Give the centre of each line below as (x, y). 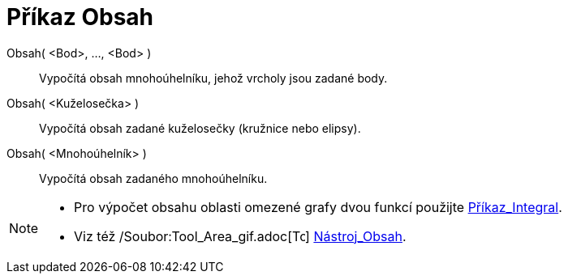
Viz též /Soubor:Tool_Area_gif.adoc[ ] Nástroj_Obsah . (240, 236)
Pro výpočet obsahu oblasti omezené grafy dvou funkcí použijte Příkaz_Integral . (318, 207)
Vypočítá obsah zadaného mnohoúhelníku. (153, 178)
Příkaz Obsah (80, 17)
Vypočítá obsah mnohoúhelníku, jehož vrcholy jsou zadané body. (213, 78)
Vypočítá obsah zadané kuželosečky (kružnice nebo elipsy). (200, 128)
